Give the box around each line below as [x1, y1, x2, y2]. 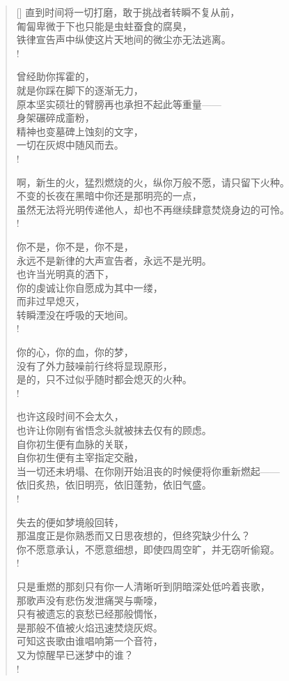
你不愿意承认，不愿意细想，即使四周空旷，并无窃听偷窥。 [16, 541, 280, 556]
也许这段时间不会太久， [16, 409, 124, 424]
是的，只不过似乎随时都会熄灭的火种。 [16, 372, 192, 387]
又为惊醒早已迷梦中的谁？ [16, 647, 134, 661]
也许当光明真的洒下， [16, 267, 114, 281]
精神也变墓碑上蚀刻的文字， [16, 124, 143, 138]
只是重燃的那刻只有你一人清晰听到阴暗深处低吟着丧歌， [16, 578, 270, 593]
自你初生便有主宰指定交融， [16, 450, 143, 465]
